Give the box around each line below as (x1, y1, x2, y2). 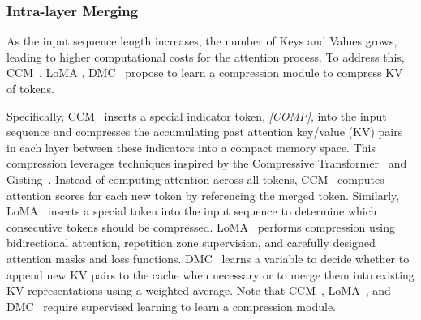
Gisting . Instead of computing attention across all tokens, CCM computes (6, 170, 384, 187)
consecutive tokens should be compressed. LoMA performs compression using (6, 218, 395, 235)
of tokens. (6, 80, 54, 96)
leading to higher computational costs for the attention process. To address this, (6, 48, 405, 65)
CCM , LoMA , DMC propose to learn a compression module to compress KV (6, 64, 403, 81)
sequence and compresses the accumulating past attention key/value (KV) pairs (6, 123, 403, 140)
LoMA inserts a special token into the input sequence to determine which (6, 203, 377, 220)
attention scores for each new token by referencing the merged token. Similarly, (6, 186, 400, 203)
